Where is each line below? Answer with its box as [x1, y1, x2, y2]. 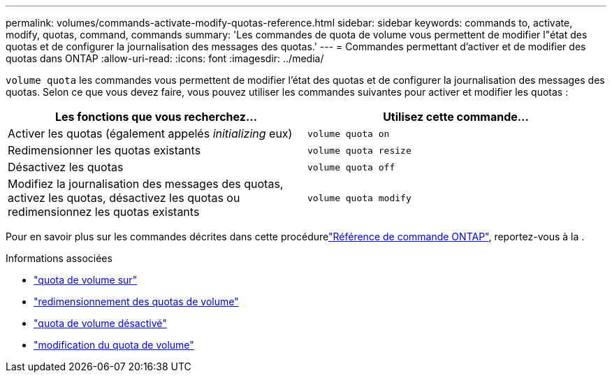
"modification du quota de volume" [34, 339, 194, 351]
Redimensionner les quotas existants [8, 143, 201, 157]
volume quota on [307, 128, 390, 139]
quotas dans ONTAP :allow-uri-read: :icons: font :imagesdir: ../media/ [6, 52, 324, 64]
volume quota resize [307, 145, 411, 156]
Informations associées [6, 252, 112, 264]
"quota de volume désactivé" [34, 317, 167, 329]
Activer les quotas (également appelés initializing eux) [8, 126, 293, 140]
